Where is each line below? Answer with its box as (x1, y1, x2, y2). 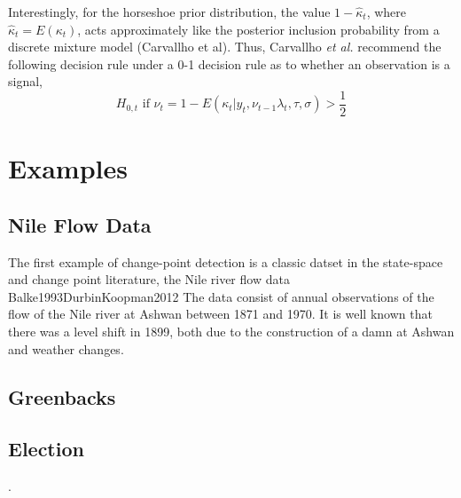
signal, (8, 72, 43, 91)
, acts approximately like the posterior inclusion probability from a (77, 20, 440, 38)
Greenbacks (8, 383, 116, 410)
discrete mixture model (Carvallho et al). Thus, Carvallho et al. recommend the (8, 37, 441, 56)
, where (366, 3, 406, 20)
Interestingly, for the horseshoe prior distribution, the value (8, 3, 331, 20)
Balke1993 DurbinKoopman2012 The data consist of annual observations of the (8, 287, 434, 305)
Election (8, 435, 84, 462)
